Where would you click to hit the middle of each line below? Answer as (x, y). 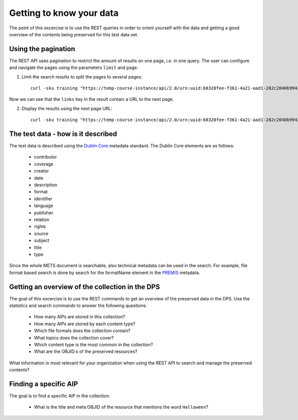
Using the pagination (42, 49)
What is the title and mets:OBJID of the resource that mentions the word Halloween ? (121, 407)
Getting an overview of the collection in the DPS (84, 287)
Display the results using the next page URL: (67, 108)
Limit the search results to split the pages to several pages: (82, 76)
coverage (44, 164)
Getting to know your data (64, 13)
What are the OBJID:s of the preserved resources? (86, 351)
